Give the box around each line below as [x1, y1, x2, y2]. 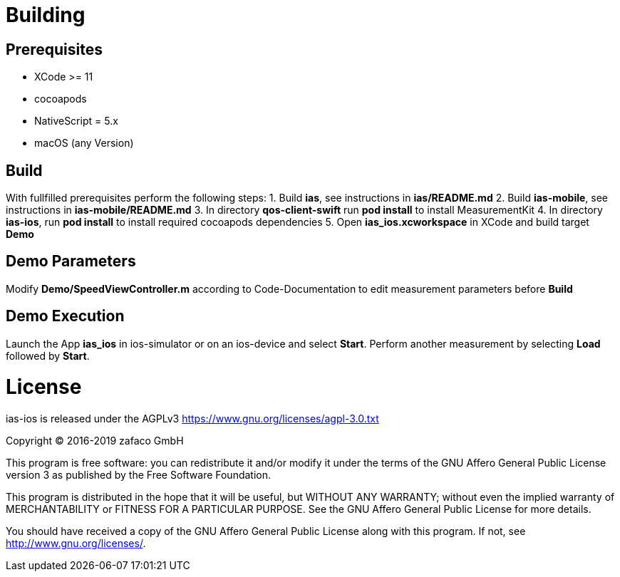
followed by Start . [6, 349, 90, 362]
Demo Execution [6, 307, 125, 326]
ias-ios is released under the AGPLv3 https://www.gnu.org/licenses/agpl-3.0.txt [6, 412, 379, 425]
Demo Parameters [6, 252, 136, 271]
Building [6, 3, 86, 27]
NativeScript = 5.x [34, 115, 118, 128]
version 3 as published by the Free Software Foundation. [6, 469, 272, 482]
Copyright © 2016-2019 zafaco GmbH [6, 435, 184, 447]
